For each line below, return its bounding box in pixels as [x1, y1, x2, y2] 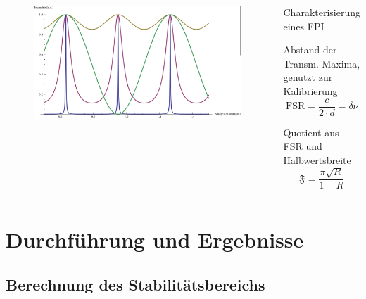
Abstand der [283, 42, 337, 57]
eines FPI [283, 18, 324, 33]
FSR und [283, 139, 322, 153]
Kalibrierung [283, 83, 338, 98]
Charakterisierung [283, 5, 360, 19]
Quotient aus [283, 125, 339, 139]
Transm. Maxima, [283, 56, 360, 70]
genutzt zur [283, 70, 333, 84]
